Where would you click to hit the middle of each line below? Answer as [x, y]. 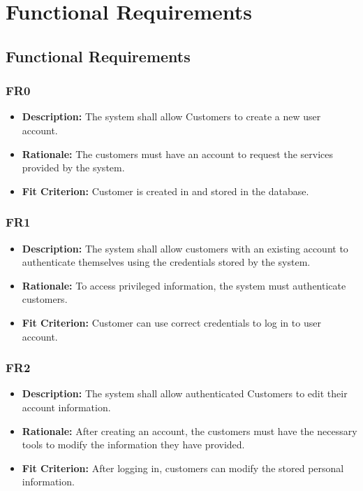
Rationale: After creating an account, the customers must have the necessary [190, 430]
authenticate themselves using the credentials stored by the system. [166, 262]
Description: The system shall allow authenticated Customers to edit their [185, 393]
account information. [66, 407]
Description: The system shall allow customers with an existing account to [185, 248]
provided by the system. [73, 168]
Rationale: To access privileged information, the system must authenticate [184, 285]
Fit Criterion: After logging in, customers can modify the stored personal [183, 468]
